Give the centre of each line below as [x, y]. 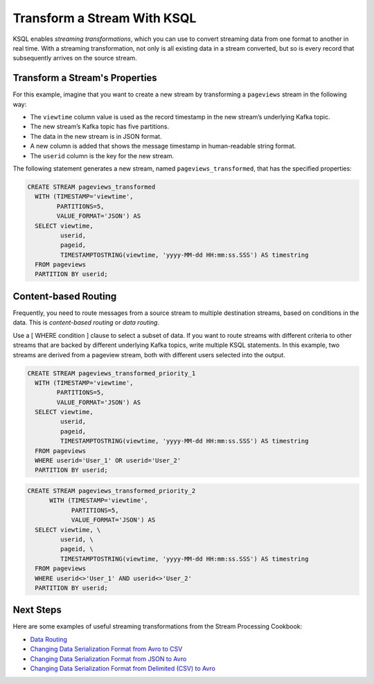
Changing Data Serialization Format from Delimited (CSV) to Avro [123, 668]
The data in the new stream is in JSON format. [96, 136]
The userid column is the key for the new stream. [102, 155]
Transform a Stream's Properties [85, 78]
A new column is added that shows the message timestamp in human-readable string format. [163, 146]
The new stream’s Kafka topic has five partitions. [100, 127]
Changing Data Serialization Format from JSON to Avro [108, 658]
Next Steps [37, 610]
